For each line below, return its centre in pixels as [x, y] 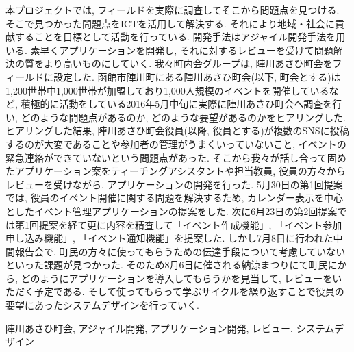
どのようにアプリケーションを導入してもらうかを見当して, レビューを [177, 278]
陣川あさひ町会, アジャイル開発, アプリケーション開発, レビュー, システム [170, 328]
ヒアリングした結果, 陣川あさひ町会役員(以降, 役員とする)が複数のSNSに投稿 [177, 130]
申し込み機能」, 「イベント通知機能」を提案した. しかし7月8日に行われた [169, 238]
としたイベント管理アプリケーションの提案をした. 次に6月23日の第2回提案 [172, 211]
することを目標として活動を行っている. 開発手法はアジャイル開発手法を [175, 37]
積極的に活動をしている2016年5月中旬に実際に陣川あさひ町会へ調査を [177, 104]
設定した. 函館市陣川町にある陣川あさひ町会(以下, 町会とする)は [197, 76]
